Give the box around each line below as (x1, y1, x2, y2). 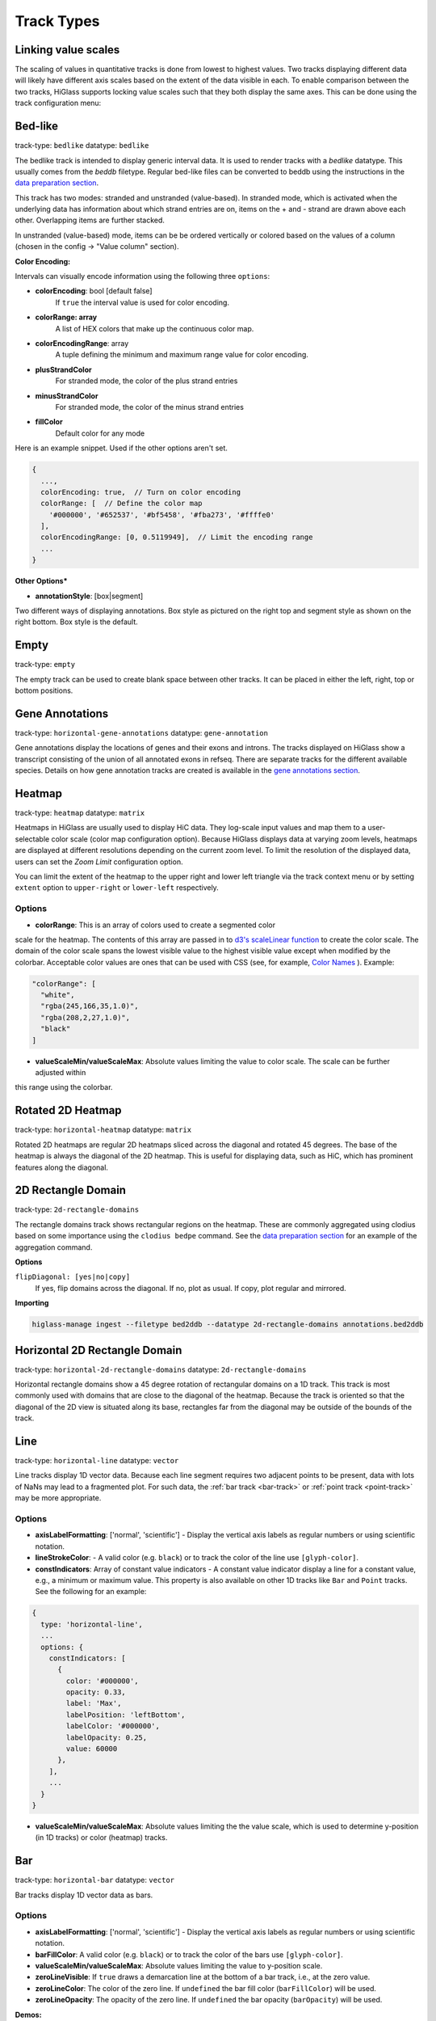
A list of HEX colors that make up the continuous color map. (55, 323, 254, 333)
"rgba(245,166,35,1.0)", (40, 1002, 139, 1010)
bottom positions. (15, 686, 73, 695)
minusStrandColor (35, 390, 99, 400)
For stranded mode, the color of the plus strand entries (55, 376, 238, 386)
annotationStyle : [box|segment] (35, 591, 144, 601)
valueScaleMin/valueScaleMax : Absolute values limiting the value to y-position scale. (35, 1960, 323, 1970)
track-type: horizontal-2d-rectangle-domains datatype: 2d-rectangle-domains (15, 1365, 307, 1374)
